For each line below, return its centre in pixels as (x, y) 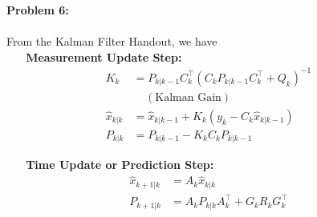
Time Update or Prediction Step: (120, 165)
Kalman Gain (188, 97)
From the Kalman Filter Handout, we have (112, 41)
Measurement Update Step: (104, 56)
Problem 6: (38, 10)
